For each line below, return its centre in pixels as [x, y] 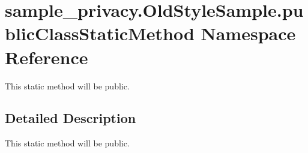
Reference [47, 57]
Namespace [248, 33]
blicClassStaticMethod [100, 33]
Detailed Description [71, 118]
